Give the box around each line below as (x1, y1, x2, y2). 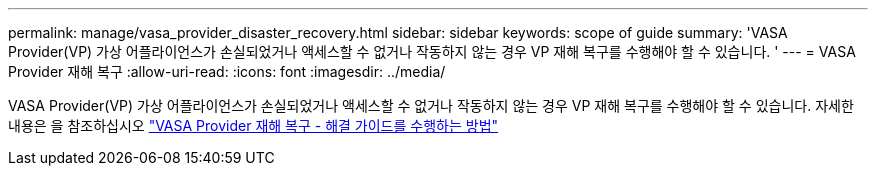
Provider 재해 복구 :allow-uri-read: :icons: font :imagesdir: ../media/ (8, 63, 446, 80)
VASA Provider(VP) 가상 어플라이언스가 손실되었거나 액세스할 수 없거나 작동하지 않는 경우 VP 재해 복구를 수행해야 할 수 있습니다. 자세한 (8, 97, 854, 114)
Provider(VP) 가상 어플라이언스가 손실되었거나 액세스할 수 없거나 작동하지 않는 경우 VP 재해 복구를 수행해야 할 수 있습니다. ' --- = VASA (8, 43, 856, 60)
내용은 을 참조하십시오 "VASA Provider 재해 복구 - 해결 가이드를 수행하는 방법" (8, 117, 499, 134)
